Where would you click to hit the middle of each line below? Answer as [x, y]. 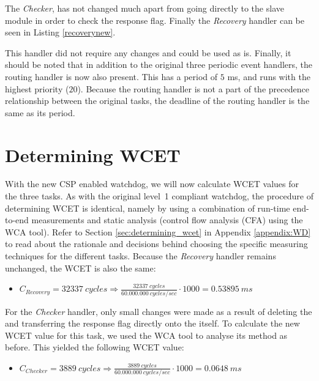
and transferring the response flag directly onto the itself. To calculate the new [152, 323]
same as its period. [40, 112]
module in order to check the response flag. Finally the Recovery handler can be [155, 20]
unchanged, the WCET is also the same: [81, 268]
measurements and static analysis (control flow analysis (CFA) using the [167, 220]
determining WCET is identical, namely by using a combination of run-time [148, 208]
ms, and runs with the [269, 76]
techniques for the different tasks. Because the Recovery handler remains [141, 256]
